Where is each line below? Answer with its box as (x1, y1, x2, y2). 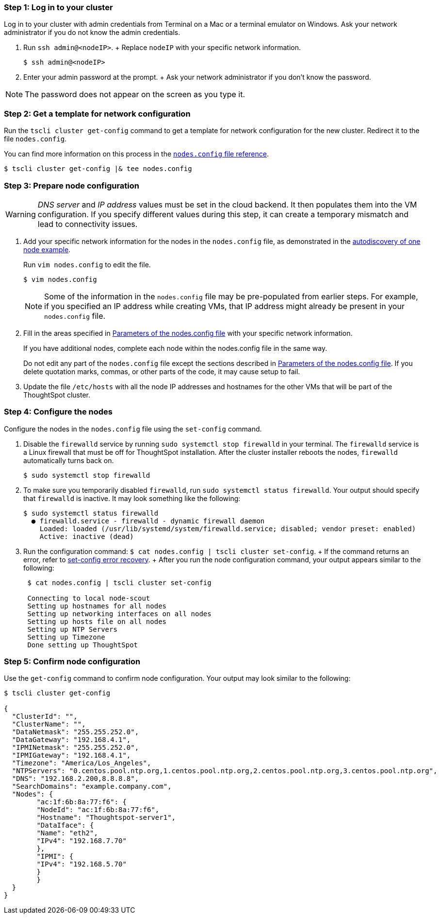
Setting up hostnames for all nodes (27, 602, 167, 610)
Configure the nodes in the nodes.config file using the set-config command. (4, 424, 262, 433)
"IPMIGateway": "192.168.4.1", (12, 751, 131, 760)
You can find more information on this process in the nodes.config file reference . (4, 150, 269, 158)
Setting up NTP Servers (27, 625, 117, 633)
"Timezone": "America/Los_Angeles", (12, 759, 151, 767)
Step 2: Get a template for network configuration (4, 108, 191, 119)
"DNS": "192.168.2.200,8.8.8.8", (12, 775, 139, 783)
